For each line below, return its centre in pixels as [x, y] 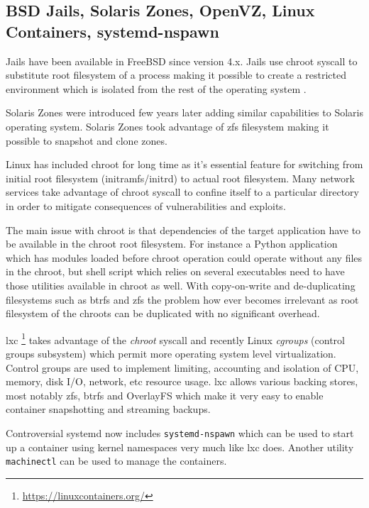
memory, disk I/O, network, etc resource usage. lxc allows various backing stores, [182, 381]
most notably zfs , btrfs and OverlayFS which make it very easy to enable [165, 395]
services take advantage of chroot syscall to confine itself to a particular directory [182, 192]
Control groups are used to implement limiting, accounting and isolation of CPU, [182, 367]
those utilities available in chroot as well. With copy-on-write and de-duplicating [181, 285]
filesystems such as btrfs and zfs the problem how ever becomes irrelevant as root [182, 299]
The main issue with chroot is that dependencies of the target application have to [183, 230]
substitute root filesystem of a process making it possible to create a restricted [176, 75]
